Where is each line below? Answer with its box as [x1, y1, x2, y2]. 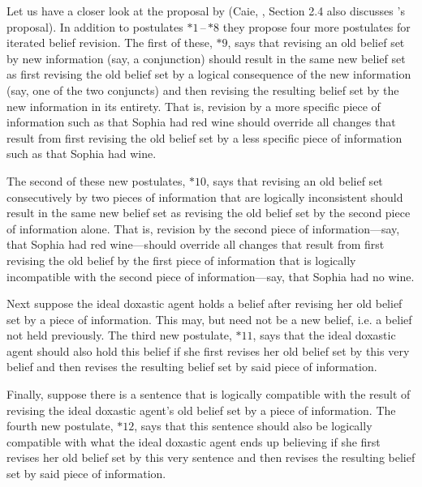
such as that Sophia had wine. [6, 145, 157, 162]
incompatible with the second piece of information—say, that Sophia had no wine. [6, 267, 415, 284]
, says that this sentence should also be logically [134, 417, 372, 434]
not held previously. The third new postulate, [6, 327, 232, 344]
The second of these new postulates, [6, 172, 186, 189]
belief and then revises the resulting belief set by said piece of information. [6, 358, 377, 375]
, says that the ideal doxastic [252, 327, 396, 344]
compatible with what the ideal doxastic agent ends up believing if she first [6, 433, 381, 450]
